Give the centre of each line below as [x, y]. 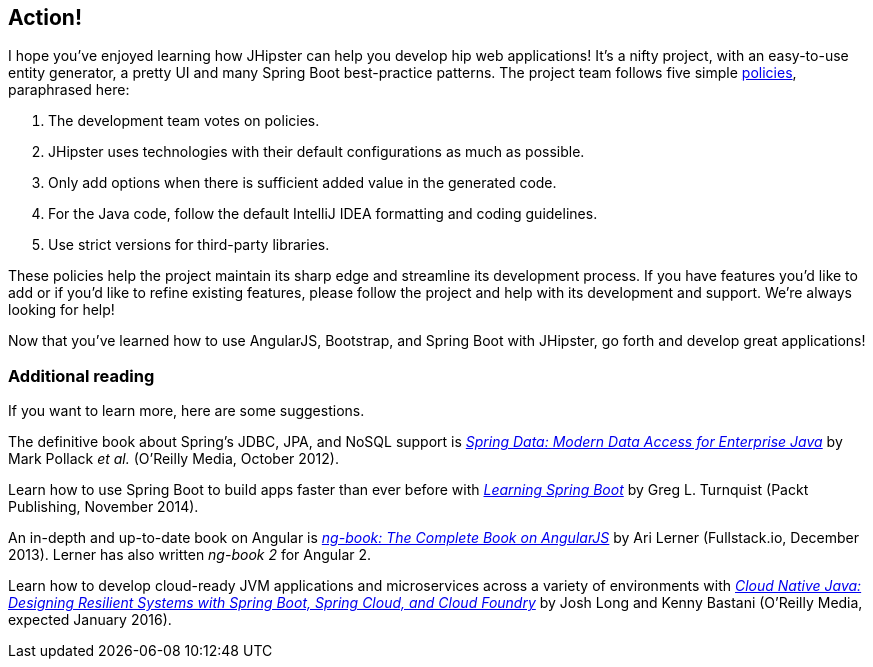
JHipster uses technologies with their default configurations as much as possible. [316, 152]
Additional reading [81, 375]
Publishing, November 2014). [103, 507]
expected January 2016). [90, 620]
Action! [45, 17]
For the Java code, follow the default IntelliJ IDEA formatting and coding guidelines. [323, 214]
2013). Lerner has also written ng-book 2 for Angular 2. [190, 555]
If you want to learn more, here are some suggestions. [186, 411]
